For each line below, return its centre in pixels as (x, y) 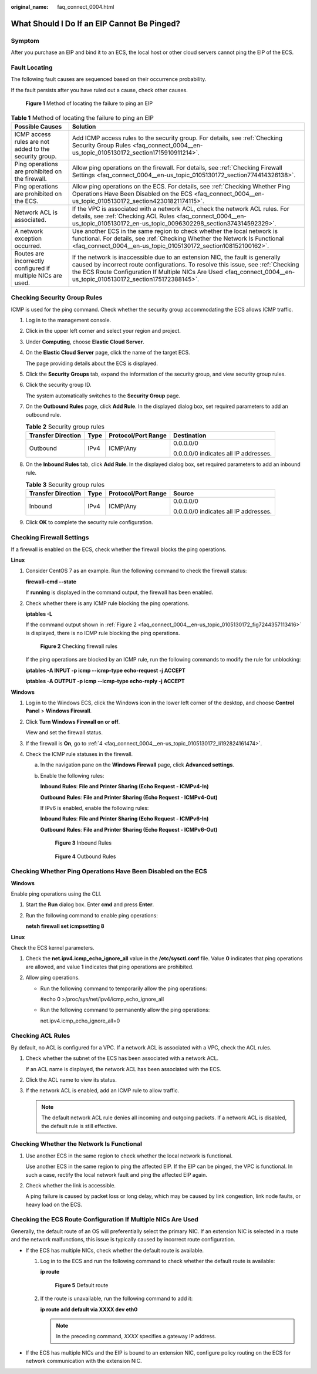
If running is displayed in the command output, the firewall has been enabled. (119, 592)
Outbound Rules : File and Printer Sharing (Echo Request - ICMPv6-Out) (129, 829)
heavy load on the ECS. (54, 1204)
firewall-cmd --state (51, 582)
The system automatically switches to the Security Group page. (103, 396)
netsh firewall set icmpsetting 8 (65, 926)
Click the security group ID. (58, 385)
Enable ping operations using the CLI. (56, 894)
